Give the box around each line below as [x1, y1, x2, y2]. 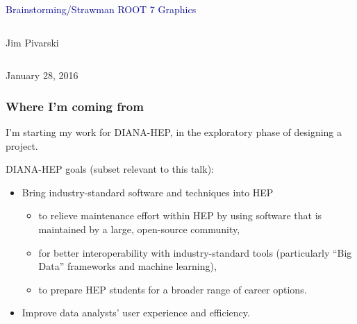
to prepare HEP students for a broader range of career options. [38, 282, 307, 296]
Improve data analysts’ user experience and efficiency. [22, 305, 250, 320]
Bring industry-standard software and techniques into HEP [22, 185, 274, 199]
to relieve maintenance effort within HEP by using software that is [38, 208, 322, 223]
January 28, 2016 [6, 68, 78, 83]
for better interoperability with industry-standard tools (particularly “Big [38, 245, 352, 259]
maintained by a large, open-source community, [38, 221, 240, 236]
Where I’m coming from [6, 97, 144, 114]
